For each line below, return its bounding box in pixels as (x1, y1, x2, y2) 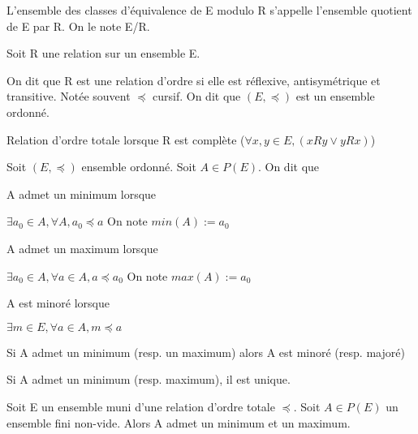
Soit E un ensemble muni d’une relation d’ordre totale (6, 397, 275, 415)
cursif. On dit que (153, 88, 241, 105)
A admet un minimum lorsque (6, 185, 157, 202)
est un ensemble (295, 88, 375, 105)
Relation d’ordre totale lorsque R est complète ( (6, 131, 245, 148)
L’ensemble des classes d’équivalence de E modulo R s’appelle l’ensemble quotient (6, 2, 412, 18)
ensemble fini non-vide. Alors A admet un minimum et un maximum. (6, 414, 351, 431)
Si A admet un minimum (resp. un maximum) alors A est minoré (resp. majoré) (6, 343, 405, 360)
